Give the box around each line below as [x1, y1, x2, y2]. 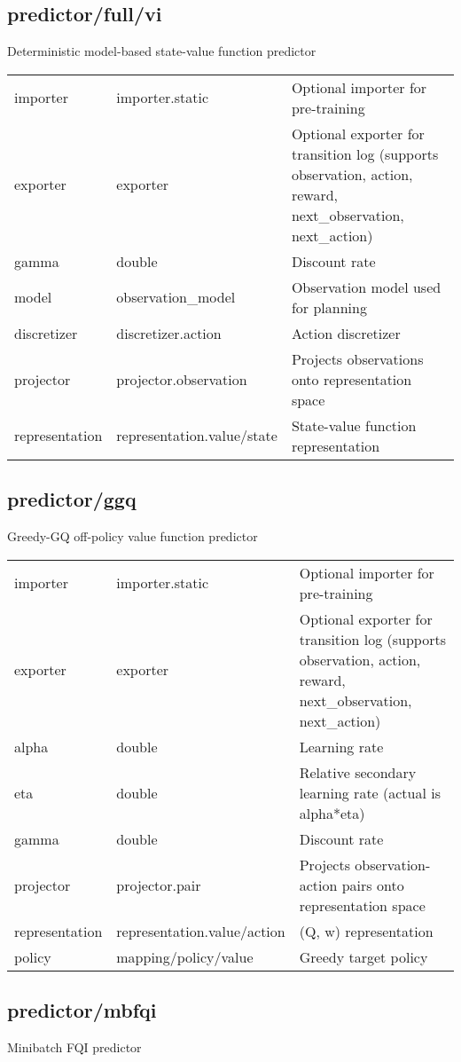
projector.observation [116, 368, 247, 389]
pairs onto [341, 874, 404, 895]
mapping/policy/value [116, 946, 254, 967]
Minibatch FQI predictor [7, 1037, 142, 1056]
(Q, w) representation [299, 920, 434, 941]
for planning [291, 296, 367, 318]
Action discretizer [291, 322, 401, 343]
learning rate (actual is [299, 782, 441, 803]
